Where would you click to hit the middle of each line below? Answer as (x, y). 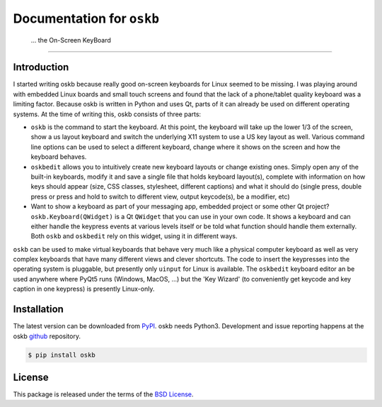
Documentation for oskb (86, 18)
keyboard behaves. (59, 157)
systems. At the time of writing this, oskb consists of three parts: (107, 114)
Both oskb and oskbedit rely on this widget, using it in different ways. (134, 236)
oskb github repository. (47, 336)
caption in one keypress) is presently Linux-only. (84, 289)
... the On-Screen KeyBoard (71, 40)
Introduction (41, 67)
